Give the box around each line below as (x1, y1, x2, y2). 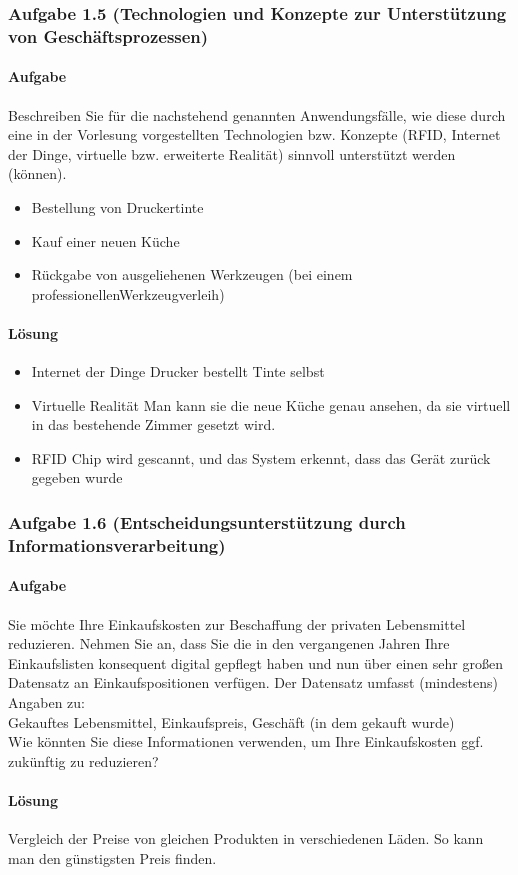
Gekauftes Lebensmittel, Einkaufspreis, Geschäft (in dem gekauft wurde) (8, 711, 455, 732)
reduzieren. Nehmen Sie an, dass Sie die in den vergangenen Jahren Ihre (8, 633, 450, 654)
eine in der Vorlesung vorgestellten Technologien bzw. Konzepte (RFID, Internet (8, 124, 501, 145)
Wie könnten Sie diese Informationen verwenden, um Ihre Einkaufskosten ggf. (8, 731, 484, 752)
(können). (8, 163, 67, 184)
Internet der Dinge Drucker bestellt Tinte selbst (31, 361, 325, 382)
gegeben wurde (31, 467, 123, 488)
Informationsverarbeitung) (8, 532, 226, 557)
